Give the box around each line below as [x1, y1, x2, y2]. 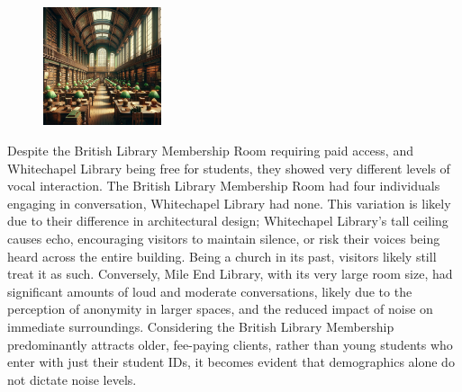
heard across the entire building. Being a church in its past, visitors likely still [7, 246, 437, 265]
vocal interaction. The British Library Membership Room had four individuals [7, 176, 440, 195]
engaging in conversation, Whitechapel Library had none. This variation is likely [7, 193, 451, 212]
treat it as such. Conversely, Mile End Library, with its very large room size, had [7, 264, 453, 283]
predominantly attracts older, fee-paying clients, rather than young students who [7, 334, 453, 353]
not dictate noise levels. [7, 370, 137, 388]
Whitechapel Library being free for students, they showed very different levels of [7, 158, 450, 177]
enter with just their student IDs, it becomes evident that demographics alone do [7, 352, 455, 371]
